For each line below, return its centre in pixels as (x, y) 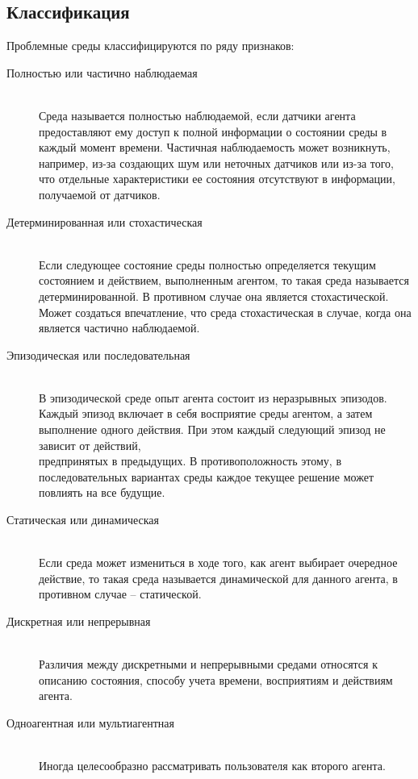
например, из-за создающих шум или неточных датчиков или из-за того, (217, 162)
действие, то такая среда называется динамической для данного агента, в (218, 578)
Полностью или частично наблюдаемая (102, 72)
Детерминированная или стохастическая (104, 221)
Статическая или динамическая (83, 520)
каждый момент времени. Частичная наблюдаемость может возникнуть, (215, 147)
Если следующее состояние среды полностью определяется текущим (207, 264)
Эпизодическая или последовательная (98, 354)
